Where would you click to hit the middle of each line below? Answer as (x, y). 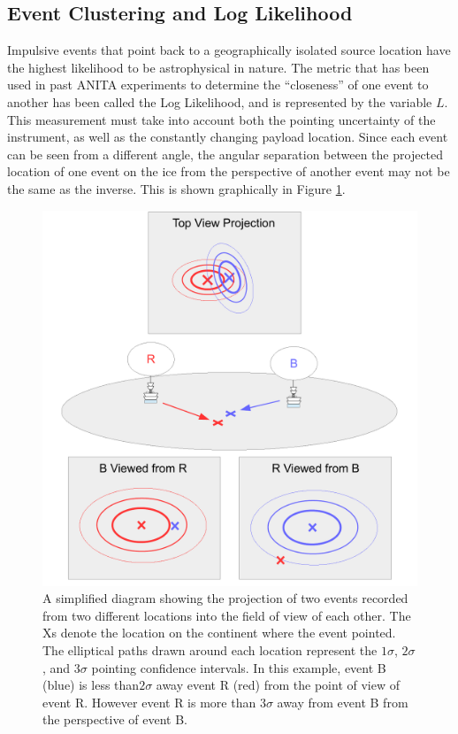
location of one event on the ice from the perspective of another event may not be (229, 171)
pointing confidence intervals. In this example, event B (239, 667)
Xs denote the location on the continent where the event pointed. (219, 633)
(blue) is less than (91, 685)
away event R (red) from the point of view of (278, 685)
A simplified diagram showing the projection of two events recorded (225, 598)
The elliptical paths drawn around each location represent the (210, 649)
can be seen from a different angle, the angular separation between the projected (225, 154)
